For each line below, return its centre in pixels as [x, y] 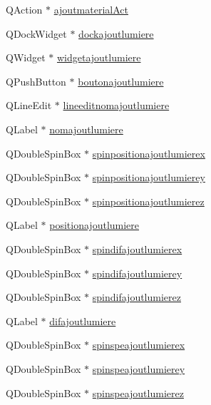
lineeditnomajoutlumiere [116, 105]
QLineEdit [29, 105]
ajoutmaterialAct [91, 9]
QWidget [26, 57]
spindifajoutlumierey [137, 273]
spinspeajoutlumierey [139, 368]
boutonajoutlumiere [121, 81]
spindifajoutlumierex [137, 248]
